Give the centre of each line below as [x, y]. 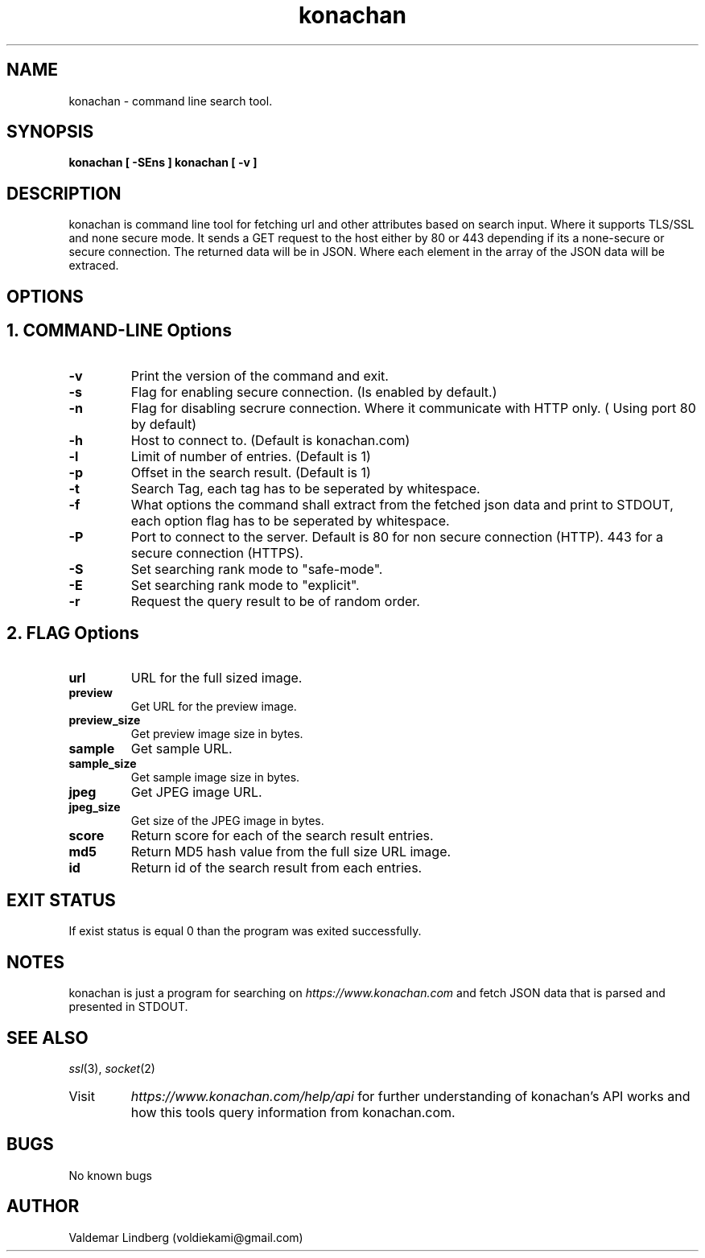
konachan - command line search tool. [171, 101]
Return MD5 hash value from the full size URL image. [291, 852]
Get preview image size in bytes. [217, 734]
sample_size [103, 764]
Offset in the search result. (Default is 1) [251, 472]
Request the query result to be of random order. [275, 601]
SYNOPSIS [50, 132]
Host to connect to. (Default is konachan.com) [270, 440]
